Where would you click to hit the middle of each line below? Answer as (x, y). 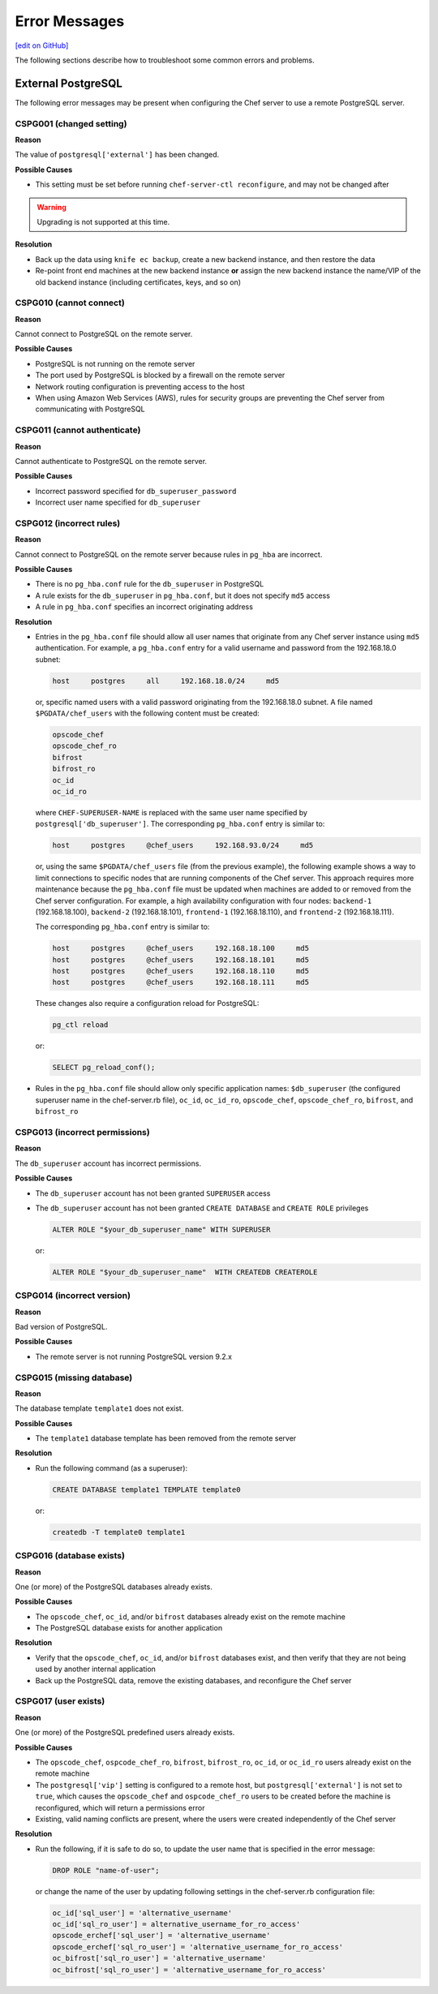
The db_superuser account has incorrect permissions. (108, 1163)
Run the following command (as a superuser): (112, 1468)
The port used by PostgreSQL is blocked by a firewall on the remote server (160, 375)
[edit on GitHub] (42, 45)
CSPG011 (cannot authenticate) (78, 430)
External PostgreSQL (69, 83)
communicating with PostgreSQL (90, 409)
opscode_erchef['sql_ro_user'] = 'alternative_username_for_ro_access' (198, 1947)
